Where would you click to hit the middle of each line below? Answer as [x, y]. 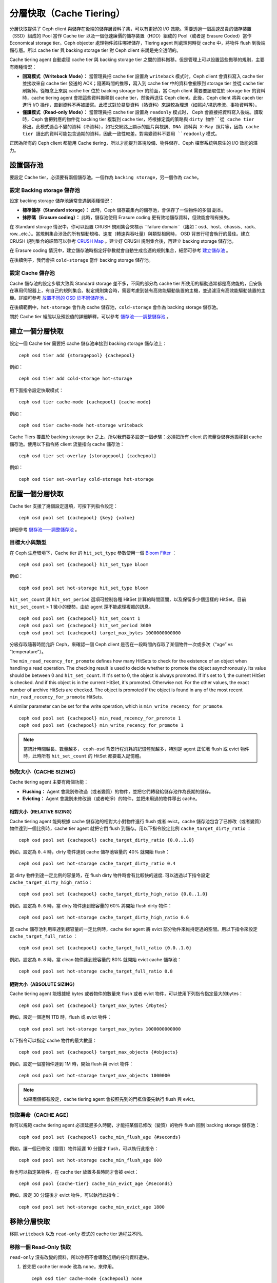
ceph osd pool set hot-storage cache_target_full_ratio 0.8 [96, 971]
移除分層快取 [30, 1221]
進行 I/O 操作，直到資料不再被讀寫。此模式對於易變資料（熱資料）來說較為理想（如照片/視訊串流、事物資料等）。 [141, 105]
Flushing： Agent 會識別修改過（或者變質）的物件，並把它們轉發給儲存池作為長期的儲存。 [118, 791]
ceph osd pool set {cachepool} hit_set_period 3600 [85, 626]
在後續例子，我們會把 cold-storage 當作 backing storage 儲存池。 [81, 260]
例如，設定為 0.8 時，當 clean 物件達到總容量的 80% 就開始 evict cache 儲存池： [95, 959]
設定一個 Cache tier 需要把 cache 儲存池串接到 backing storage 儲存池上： [88, 343]
